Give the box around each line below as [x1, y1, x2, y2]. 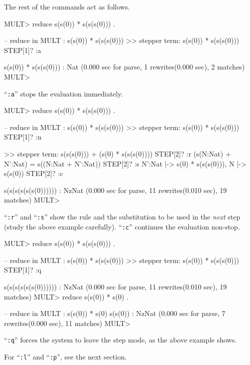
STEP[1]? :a [4, 44, 41, 55]
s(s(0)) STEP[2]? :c [4, 168, 63, 178]
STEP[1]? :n [4, 131, 42, 142]
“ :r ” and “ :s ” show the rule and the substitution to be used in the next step [4, 211, 240, 221]
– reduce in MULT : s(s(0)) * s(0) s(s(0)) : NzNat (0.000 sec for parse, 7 [4, 308, 225, 318]
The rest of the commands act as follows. [4, 1, 130, 11]
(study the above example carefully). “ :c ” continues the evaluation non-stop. [4, 221, 240, 231]
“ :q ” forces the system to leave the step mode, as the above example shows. [4, 334, 237, 345]
